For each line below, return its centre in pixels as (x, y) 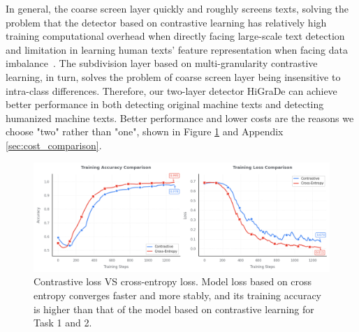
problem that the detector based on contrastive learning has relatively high (166, 22)
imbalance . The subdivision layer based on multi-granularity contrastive (162, 63)
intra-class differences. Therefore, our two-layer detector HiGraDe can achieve (171, 90)
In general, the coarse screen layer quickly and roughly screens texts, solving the (177, 8)
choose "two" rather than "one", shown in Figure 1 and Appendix (145, 131)
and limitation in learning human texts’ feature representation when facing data (177, 49)
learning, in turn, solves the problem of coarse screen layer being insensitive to (173, 76)
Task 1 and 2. (63, 323)
